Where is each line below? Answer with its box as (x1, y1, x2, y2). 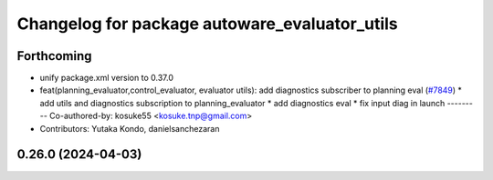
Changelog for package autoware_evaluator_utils (16, 14, 399, 34)
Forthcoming (16, 48, 92, 64)
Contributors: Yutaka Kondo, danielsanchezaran (39, 123, 220, 134)
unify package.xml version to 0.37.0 (39, 73, 173, 84)
